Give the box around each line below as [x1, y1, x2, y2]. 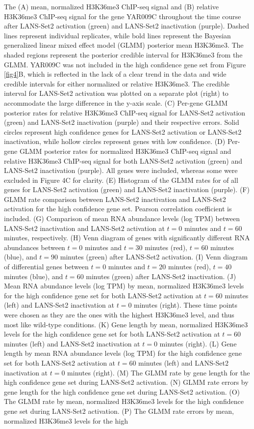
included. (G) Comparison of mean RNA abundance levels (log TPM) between [4, 213, 240, 224]
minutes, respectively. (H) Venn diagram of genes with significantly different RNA [4, 232, 250, 243]
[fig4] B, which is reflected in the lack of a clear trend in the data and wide [4, 69, 227, 79]
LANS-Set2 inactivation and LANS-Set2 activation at [4, 223, 165, 233]
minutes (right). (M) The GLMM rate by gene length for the [67, 367, 250, 377]
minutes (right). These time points [134, 300, 238, 310]
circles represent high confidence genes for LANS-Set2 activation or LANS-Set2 [4, 126, 242, 137]
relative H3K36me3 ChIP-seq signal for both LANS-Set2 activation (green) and [4, 155, 242, 166]
